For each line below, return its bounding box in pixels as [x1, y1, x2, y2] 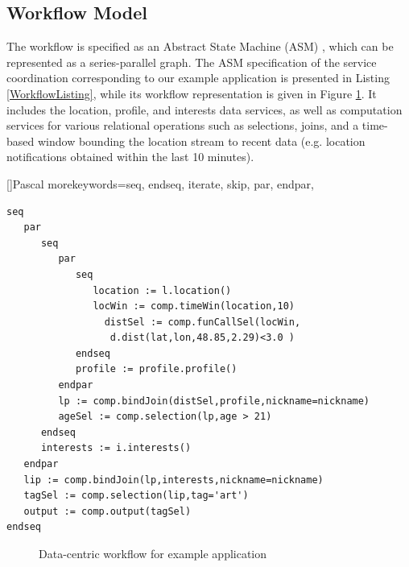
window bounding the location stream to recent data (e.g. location [37, 132, 366, 149]
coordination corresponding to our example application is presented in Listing [6, 69, 390, 86]
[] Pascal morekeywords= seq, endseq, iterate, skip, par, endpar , [6, 175, 314, 192]
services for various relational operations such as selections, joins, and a [6, 117, 359, 134]
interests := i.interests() [40, 442, 192, 454]
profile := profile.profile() [75, 363, 238, 375]
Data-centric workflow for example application [39, 545, 267, 562]
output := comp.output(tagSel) [23, 505, 192, 517]
